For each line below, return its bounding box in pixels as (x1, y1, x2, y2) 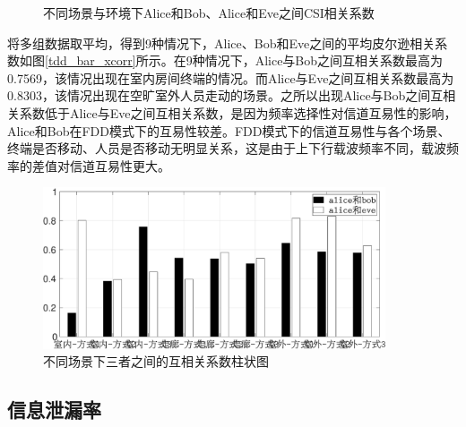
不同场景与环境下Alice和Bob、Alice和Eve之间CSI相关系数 (43, 4, 375, 21)
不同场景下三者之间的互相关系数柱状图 (43, 352, 269, 371)
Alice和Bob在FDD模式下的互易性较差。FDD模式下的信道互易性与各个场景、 (7, 121, 451, 140)
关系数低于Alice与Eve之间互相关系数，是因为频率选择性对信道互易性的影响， (7, 103, 457, 122)
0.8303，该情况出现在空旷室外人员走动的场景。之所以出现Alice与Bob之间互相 (7, 86, 456, 105)
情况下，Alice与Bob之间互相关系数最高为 (204, 51, 444, 70)
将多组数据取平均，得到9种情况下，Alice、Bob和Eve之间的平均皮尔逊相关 (7, 33, 436, 52)
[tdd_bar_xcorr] (45, 51, 136, 70)
